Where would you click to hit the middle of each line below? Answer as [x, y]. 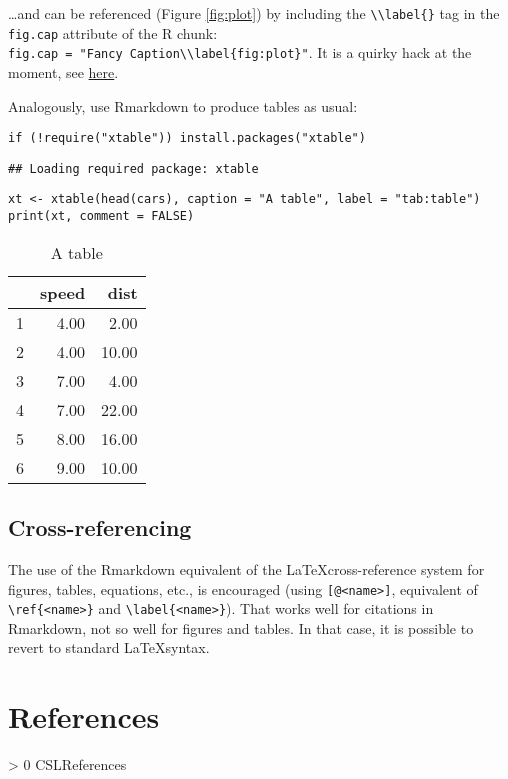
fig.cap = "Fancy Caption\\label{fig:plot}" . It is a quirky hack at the [240, 52]
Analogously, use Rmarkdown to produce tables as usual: [183, 105]
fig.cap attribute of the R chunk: [113, 32]
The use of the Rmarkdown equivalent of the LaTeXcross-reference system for [246, 568]
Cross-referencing [100, 527]
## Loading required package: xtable [133, 168]
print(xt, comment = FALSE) [101, 216]
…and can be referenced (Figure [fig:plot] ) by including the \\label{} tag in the [254, 13]
